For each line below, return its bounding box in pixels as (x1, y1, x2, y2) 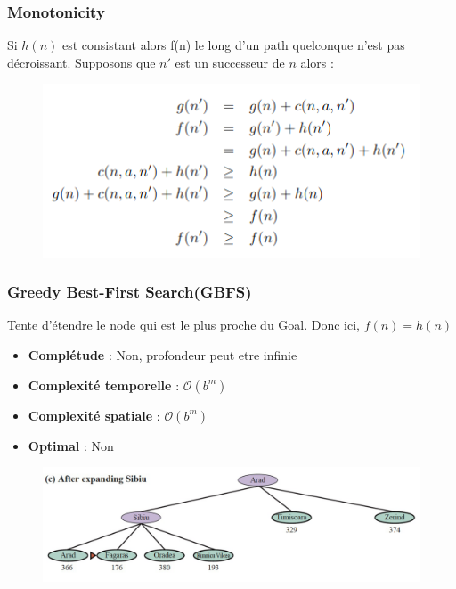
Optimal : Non (28, 436, 114, 454)
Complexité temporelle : (28, 375, 180, 394)
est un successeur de (175, 53, 285, 71)
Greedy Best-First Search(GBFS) (7, 281, 252, 303)
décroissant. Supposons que (7, 53, 156, 71)
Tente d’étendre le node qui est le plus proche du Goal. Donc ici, (7, 315, 361, 334)
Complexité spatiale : (28, 405, 160, 424)
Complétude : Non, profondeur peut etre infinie (28, 345, 297, 364)
